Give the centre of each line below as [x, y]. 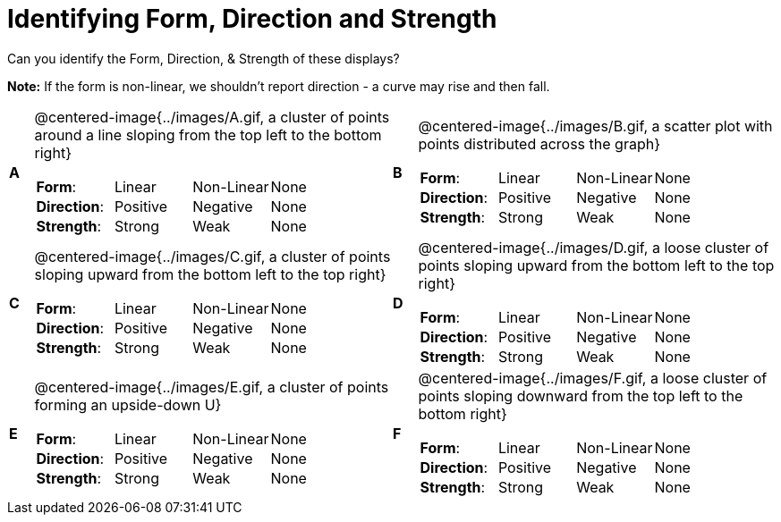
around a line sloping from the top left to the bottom [208, 135]
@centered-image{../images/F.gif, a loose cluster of [593, 378]
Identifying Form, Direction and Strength [252, 19]
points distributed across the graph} [539, 143]
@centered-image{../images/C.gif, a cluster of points [212, 256]
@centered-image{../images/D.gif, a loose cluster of [594, 247]
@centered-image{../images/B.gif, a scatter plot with [595, 126]
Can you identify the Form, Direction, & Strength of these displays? [204, 58]
